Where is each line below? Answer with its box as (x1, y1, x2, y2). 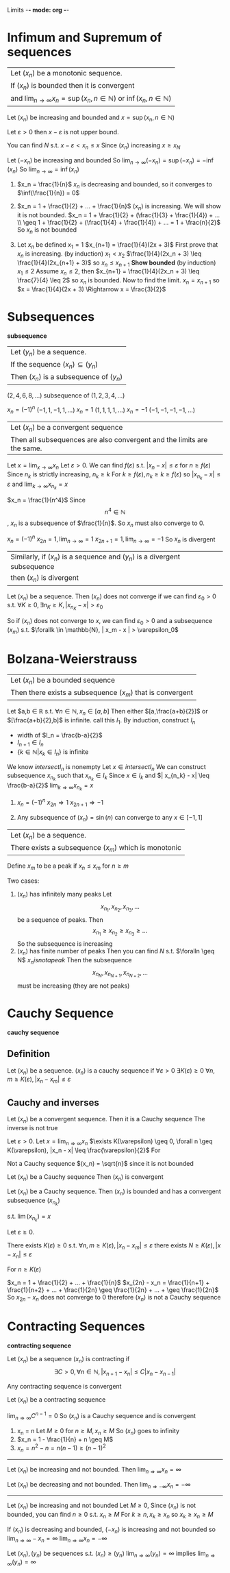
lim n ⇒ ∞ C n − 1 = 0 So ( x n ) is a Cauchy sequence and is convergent (7, 1411, 196, 1422)
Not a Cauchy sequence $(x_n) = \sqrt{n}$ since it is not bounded (7, 1159, 194, 1167)
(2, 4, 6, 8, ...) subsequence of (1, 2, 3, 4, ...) (7, 391, 125, 400)
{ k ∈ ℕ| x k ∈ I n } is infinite (16, 747, 89, 757)
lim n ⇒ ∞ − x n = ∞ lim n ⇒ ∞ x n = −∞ (7, 1534, 107, 1544)
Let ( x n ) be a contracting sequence (7, 1395, 106, 1406)
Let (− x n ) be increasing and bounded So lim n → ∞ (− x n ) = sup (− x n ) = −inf (7, 156, 214, 166)
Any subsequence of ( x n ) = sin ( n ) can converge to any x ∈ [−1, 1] (16, 814, 203, 823)
